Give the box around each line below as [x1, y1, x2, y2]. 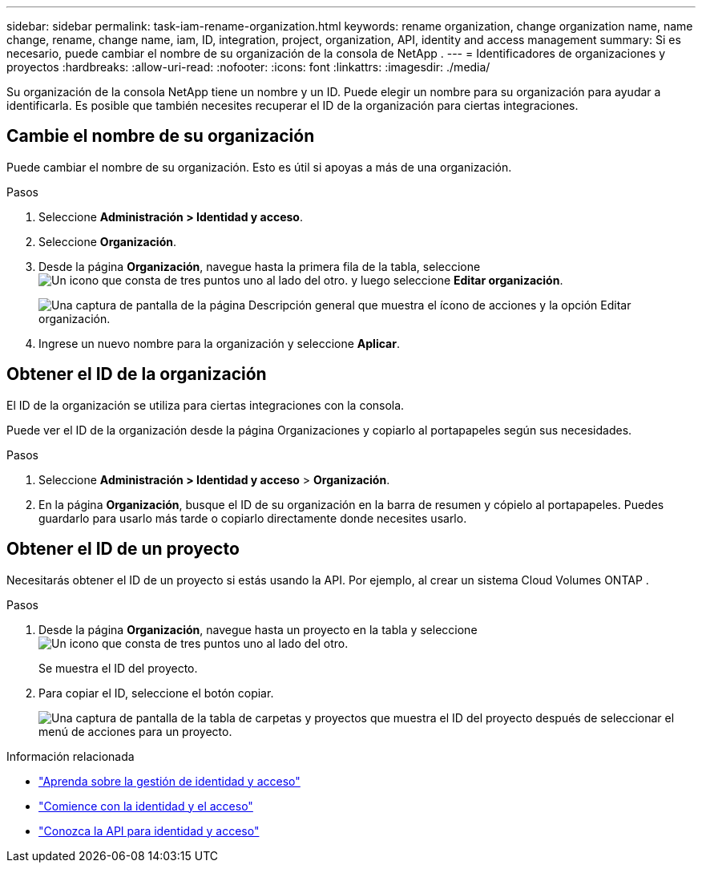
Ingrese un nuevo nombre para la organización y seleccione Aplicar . [38, 336, 400, 350]
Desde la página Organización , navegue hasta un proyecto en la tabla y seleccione [38, 622, 478, 637]
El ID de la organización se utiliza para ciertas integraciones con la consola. [6, 398, 405, 412]
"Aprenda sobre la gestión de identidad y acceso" [38, 774, 301, 788]
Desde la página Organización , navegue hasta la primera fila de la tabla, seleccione [38, 259, 481, 273]
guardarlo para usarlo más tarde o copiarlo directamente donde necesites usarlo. [38, 511, 467, 525]
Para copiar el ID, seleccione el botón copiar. [38, 685, 274, 700]
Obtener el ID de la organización [6, 364, 267, 385]
